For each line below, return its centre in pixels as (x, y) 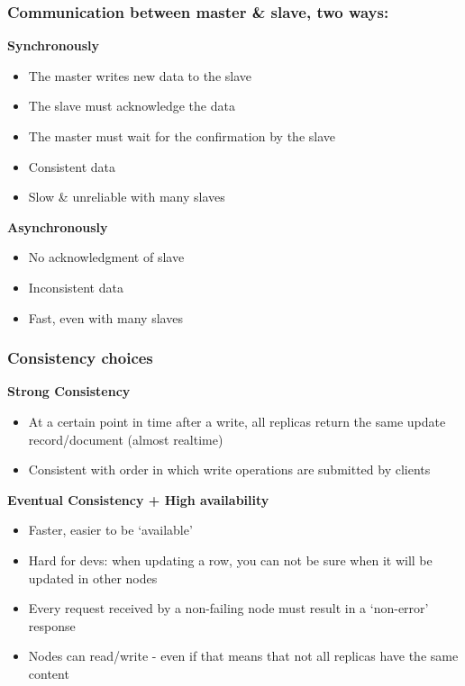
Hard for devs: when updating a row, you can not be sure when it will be (230, 560)
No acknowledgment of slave (106, 257)
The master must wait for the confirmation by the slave (182, 136)
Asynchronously (58, 226)
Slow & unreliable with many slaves (127, 197)
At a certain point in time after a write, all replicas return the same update (237, 421)
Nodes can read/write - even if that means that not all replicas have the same (243, 656)
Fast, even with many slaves (105, 317)
